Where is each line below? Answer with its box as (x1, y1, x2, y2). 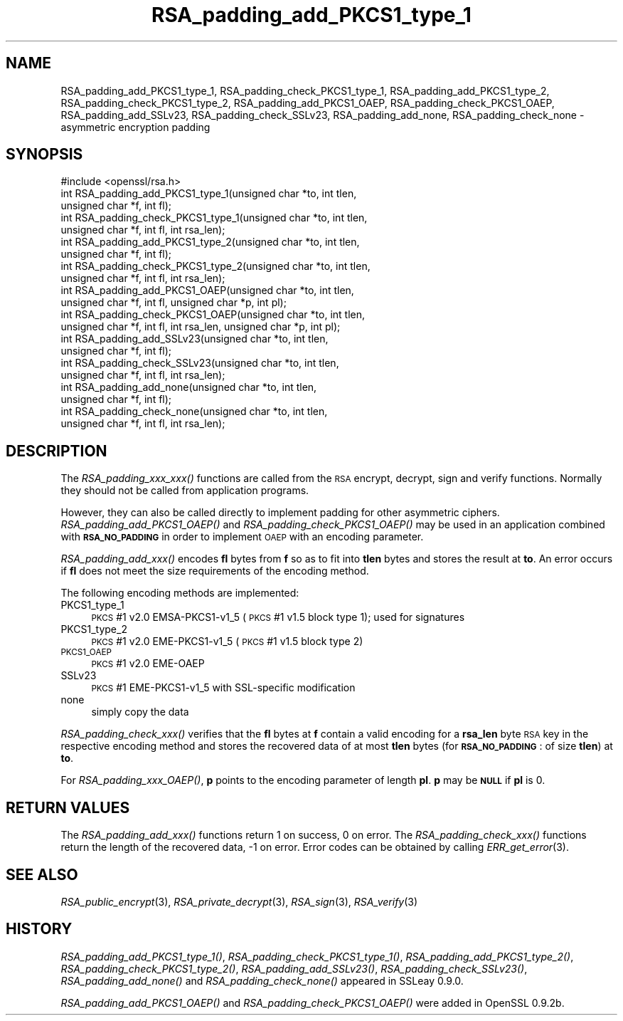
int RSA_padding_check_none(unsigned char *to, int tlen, (60, 405, 328, 418)
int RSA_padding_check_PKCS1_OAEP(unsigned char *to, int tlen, (60, 308, 366, 321)
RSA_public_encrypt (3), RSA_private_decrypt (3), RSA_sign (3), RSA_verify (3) (60, 895, 418, 908)
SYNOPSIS (6, 145, 83, 164)
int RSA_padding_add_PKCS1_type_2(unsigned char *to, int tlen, (60, 236, 360, 248)
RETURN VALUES (6, 798, 130, 817)
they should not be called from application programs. (60, 484, 309, 497)
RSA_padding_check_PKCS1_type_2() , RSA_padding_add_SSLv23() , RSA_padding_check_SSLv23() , (60, 962, 528, 975)
